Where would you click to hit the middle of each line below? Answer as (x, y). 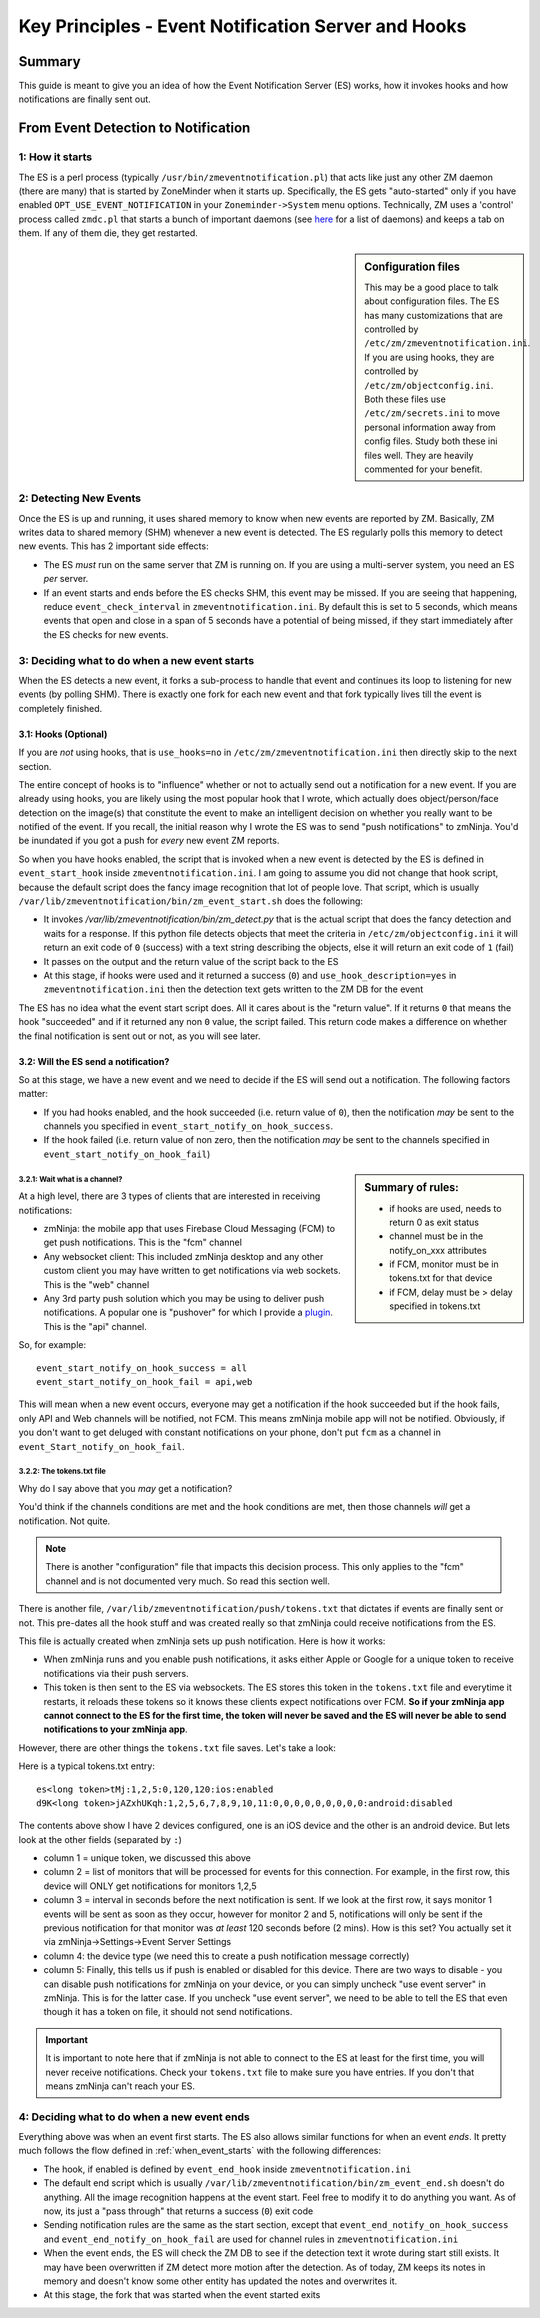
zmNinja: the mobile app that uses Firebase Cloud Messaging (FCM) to (189, 1229)
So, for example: (52, 1345)
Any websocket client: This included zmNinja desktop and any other (183, 1256)
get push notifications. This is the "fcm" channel (142, 1242)
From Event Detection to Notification (134, 128)
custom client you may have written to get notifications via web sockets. (192, 1271)
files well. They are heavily (419, 455)
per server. (66, 579)
